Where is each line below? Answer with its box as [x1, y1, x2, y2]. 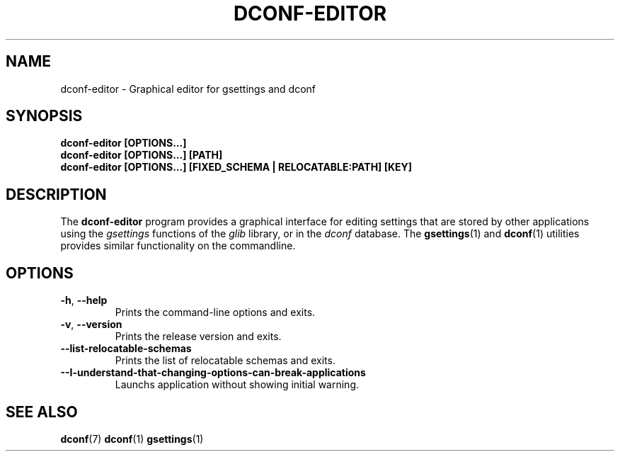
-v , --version [60, 318, 122, 331]
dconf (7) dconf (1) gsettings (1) [60, 432, 204, 445]
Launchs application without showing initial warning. [115, 378, 360, 391]
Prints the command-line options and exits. [115, 306, 316, 319]
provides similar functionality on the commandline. [60, 239, 296, 252]
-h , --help [60, 294, 108, 307]
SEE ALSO [6, 402, 78, 421]
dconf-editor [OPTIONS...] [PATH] [60, 149, 223, 162]
